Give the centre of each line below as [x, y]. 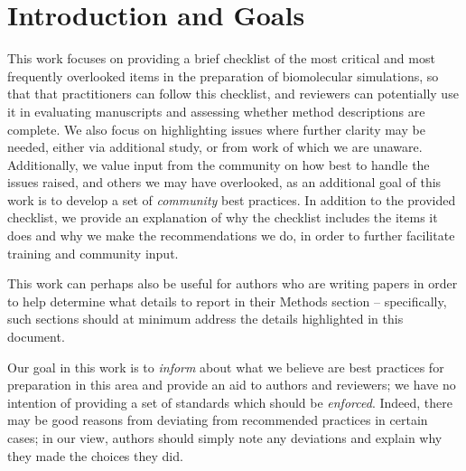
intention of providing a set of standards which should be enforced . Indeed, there [230, 402]
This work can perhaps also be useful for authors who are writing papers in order [233, 283]
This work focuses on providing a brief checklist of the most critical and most [221, 58]
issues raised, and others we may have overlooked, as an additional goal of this [224, 182]
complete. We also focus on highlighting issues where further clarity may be [216, 129]
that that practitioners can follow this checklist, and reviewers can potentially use [233, 94]
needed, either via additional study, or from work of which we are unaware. [215, 147]
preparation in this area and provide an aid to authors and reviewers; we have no [232, 385]
